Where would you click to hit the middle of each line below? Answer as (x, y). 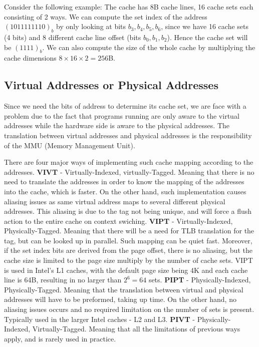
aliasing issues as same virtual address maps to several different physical (115, 201)
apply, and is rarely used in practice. (60, 338)
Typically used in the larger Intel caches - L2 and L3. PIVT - (99, 319)
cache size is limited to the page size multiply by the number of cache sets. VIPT (128, 260)
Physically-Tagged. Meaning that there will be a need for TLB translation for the (129, 231)
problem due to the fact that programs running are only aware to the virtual (122, 115)
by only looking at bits (91, 26)
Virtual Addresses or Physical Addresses (111, 85)
